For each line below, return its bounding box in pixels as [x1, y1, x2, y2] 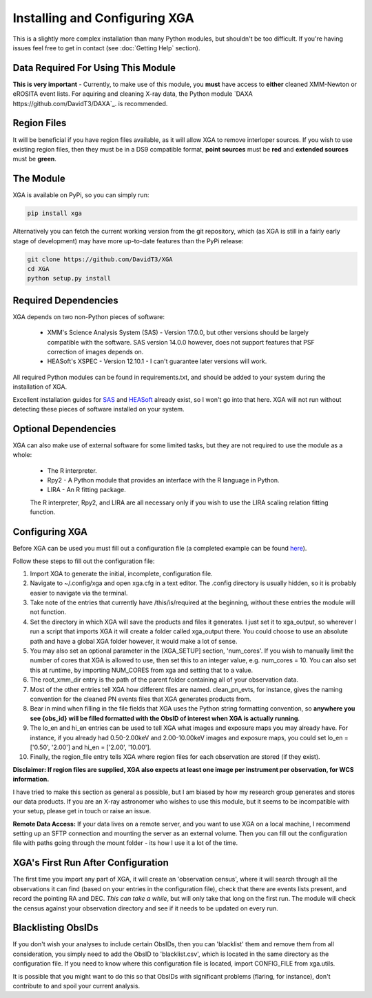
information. [12, 775, 50, 784]
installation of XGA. [12, 383, 68, 391]
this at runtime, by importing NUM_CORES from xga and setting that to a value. [30, 666, 254, 674]
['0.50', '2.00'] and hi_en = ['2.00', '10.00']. [30, 743, 152, 751]
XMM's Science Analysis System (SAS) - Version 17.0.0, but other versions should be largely [47, 328, 309, 337]
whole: [12, 451, 32, 459]
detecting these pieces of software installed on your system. [12, 405, 185, 413]
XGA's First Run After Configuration [12, 857, 169, 868]
